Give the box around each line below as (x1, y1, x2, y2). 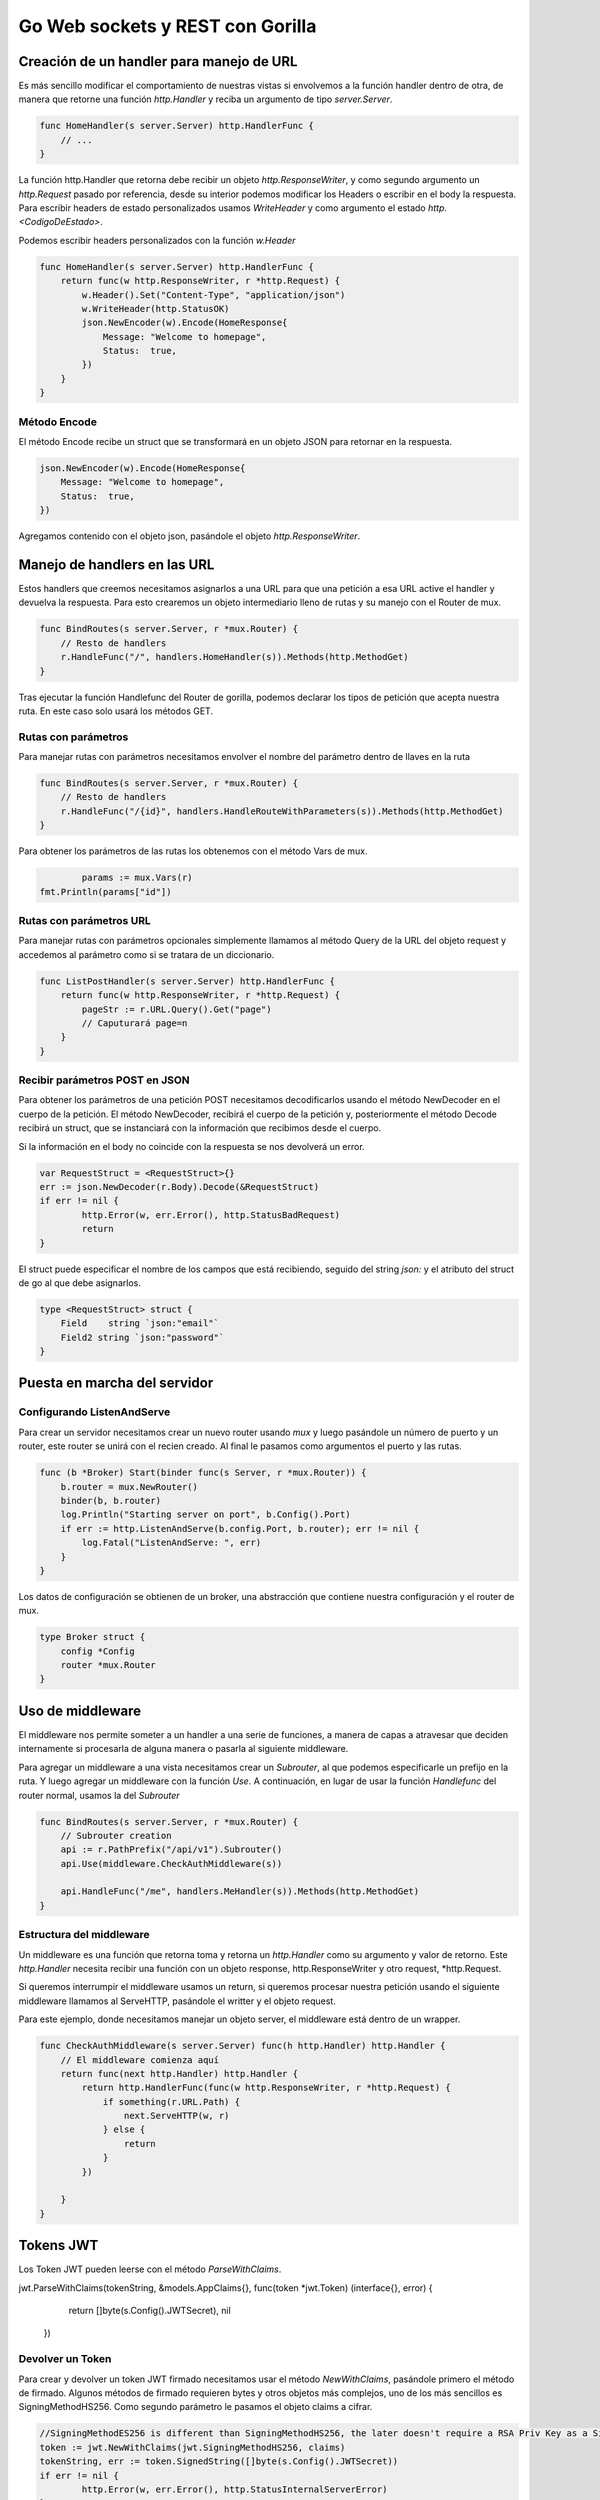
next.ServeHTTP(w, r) (123, 2110, 230, 2122)
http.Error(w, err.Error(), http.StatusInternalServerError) (81, 2483, 388, 2495)
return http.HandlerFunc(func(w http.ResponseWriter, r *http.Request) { (81, 2082, 452, 2094)
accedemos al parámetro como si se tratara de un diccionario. (18, 948, 275, 960)
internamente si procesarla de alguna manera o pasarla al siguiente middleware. (18, 1743, 349, 1755)
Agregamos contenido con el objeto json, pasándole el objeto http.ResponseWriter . (18, 530, 361, 542)
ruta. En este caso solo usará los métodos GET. (18, 705, 214, 717)
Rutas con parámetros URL (18, 913, 152, 927)
